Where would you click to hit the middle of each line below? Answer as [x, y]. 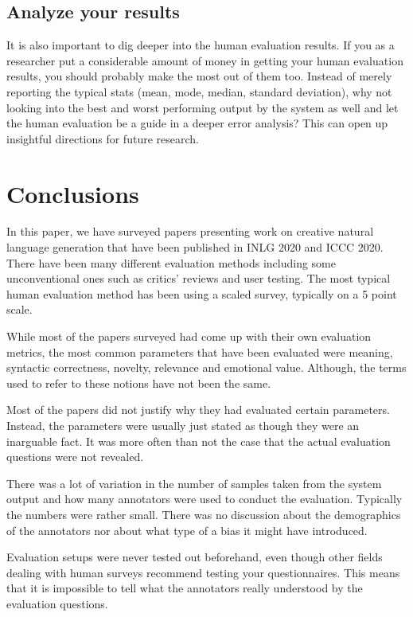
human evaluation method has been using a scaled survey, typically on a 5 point [202, 293]
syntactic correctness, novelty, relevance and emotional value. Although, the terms [206, 367]
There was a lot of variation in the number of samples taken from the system [194, 483]
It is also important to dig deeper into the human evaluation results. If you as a [201, 45]
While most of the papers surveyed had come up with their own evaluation [189, 336]
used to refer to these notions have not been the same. [139, 383]
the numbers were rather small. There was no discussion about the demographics [204, 514]
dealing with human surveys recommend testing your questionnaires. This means [203, 572]
